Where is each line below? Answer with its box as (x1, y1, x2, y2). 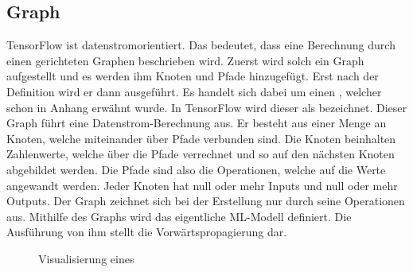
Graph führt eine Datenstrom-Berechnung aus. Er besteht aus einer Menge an (6, 115, 387, 131)
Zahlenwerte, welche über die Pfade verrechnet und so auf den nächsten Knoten (6, 146, 395, 162)
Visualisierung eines (38, 250, 134, 266)
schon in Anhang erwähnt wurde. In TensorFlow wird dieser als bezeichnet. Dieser (6, 99, 407, 115)
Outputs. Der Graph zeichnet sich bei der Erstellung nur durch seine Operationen (6, 192, 405, 209)
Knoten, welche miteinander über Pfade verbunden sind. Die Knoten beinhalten (6, 130, 396, 146)
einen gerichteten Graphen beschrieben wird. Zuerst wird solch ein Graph (6, 52, 364, 68)
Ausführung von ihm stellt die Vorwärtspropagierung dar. (6, 223, 287, 240)
